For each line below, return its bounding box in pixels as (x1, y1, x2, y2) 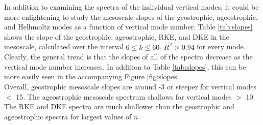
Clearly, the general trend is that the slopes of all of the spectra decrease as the (4, 51, 253, 62)
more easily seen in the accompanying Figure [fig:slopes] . (4, 71, 181, 82)
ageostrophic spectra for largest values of (4, 111, 132, 121)
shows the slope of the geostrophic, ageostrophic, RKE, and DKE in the (4, 31, 229, 42)
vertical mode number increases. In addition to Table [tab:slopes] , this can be (4, 61, 246, 72)
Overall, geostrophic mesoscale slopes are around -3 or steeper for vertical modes (4, 81, 256, 91)
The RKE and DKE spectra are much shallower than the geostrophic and (4, 101, 234, 112)
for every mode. (197, 41, 246, 52)
